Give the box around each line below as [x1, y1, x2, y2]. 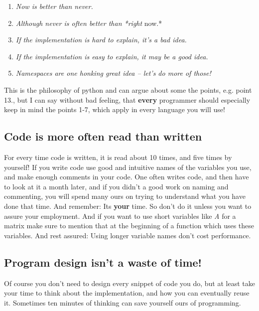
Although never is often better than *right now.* [15, 17, 162, 28]
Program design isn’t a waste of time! [4, 254, 202, 270]
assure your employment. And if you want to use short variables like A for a [4, 210, 236, 221]
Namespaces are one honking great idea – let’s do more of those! [15, 68, 211, 78]
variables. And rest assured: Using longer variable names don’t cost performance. [4, 230, 251, 240]
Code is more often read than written [4, 129, 202, 144]
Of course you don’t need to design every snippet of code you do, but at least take [4, 278, 255, 288]
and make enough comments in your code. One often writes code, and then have [4, 171, 249, 182]
